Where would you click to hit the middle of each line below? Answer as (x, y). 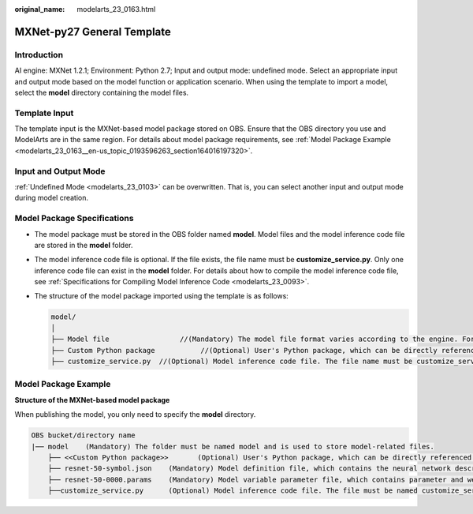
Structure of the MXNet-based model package (92, 400)
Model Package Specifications (74, 219)
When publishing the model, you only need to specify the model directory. (135, 415)
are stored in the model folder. (84, 245)
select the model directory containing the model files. (102, 92)
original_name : (40, 9)
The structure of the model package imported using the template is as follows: (162, 296)
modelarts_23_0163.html (116, 9)
